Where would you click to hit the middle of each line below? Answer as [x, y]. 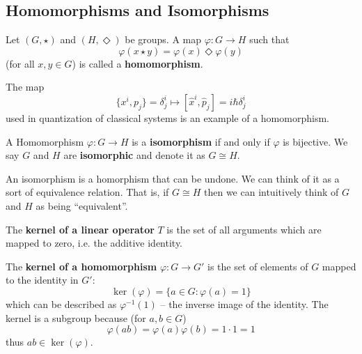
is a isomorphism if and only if [201, 141]
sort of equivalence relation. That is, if [87, 192]
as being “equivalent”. [82, 205]
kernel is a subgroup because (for [76, 317]
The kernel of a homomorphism [81, 266]
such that [269, 39]
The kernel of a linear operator [80, 229]
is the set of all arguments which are [244, 229]
